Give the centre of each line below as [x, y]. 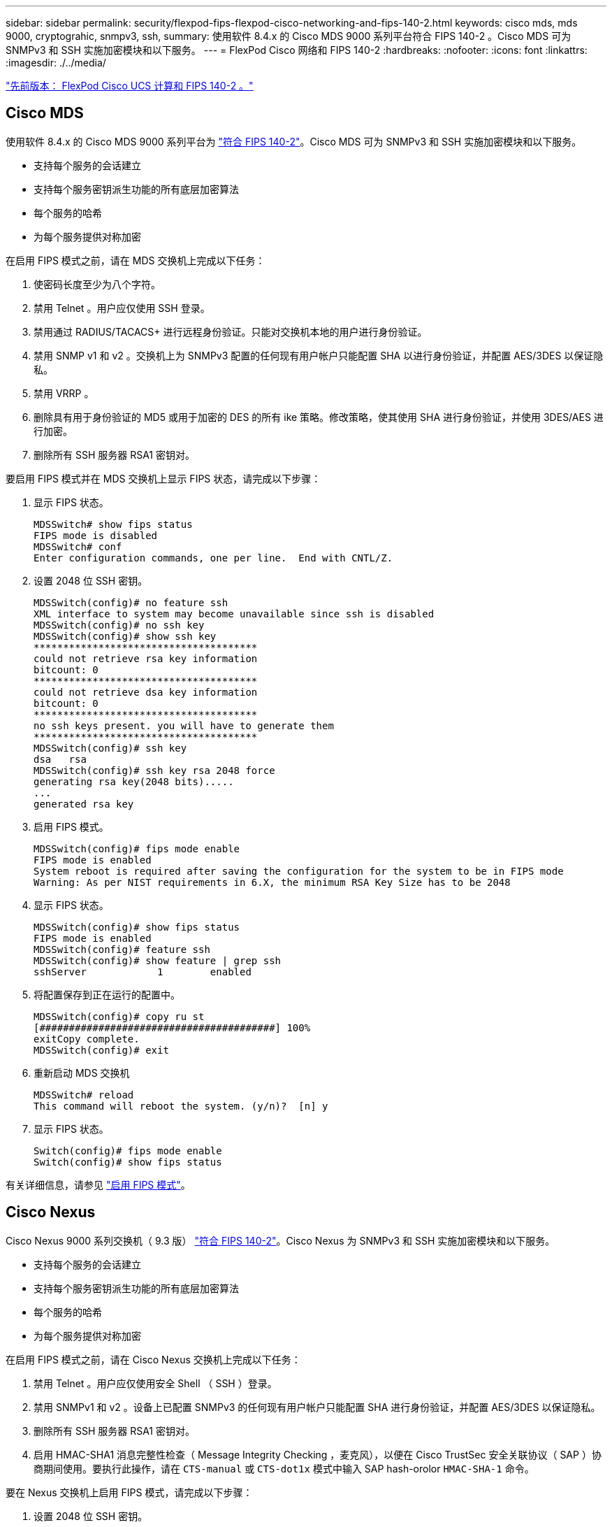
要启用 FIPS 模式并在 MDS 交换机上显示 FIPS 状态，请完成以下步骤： [163, 478]
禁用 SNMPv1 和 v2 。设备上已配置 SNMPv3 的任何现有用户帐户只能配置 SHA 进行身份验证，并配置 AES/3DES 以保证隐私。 [317, 1407]
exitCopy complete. [87, 1039]
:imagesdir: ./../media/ [56, 63]
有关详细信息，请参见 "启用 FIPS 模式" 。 [98, 1184]
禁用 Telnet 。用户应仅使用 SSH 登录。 [122, 308]
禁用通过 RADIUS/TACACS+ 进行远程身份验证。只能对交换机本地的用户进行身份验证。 [231, 331]
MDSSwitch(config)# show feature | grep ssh [158, 960]
